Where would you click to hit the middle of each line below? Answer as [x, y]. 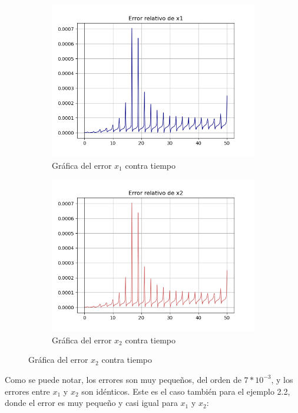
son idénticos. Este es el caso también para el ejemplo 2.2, [186, 391]
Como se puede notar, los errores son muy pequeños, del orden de [123, 379]
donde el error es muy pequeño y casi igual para [91, 403]
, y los [282, 379]
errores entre [27, 391]
